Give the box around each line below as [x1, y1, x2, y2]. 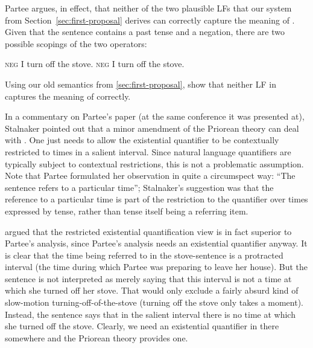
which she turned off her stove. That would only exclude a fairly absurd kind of [5, 284, 299, 297]
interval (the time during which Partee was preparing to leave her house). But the [5, 260, 308, 273]
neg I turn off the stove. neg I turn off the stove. [5, 57, 185, 70]
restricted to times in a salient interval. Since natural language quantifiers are [5, 145, 291, 158]
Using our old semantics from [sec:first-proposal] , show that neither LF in [5, 77, 276, 90]
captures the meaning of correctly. [5, 89, 131, 102]
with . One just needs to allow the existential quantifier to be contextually [5, 134, 279, 146]
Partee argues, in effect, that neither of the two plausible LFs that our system [5, 2, 292, 14]
